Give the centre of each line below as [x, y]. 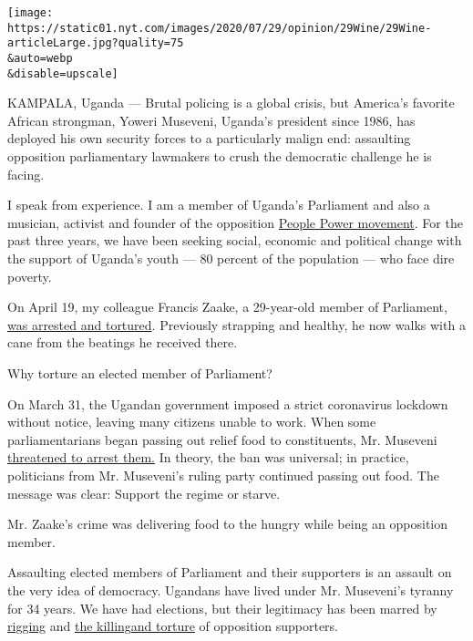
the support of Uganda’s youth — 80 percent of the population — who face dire [231, 258]
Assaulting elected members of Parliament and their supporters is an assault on [230, 572]
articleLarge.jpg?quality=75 [96, 43]
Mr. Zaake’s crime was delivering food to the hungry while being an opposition [228, 524]
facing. [26, 174]
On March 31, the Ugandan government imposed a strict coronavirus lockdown [228, 403]
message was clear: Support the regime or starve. [144, 493]
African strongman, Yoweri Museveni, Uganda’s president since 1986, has [211, 120]
